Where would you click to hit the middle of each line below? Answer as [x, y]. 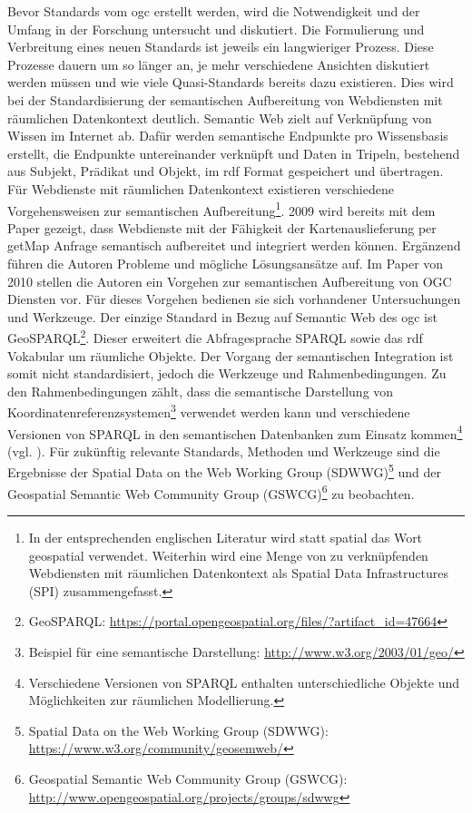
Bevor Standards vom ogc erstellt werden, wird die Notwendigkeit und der [214, 11]
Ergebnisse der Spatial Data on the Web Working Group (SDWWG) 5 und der [224, 471]
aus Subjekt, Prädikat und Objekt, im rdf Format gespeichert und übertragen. [226, 171]
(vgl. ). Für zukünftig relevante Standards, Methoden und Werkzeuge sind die [224, 451]
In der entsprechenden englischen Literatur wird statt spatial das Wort [226, 537]
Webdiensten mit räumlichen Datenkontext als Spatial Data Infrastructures [238, 573]
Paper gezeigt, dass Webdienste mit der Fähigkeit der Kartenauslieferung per [222, 227]
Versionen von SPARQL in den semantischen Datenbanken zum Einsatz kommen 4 [235, 432]
